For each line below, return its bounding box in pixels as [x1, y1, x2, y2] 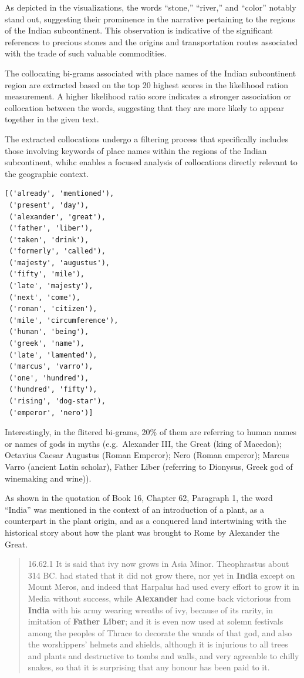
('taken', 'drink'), [9, 235, 89, 244]
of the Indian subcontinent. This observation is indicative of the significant [5, 24, 273, 36]
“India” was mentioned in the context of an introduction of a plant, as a [5, 503, 264, 515]
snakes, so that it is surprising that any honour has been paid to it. [28, 661, 270, 673]
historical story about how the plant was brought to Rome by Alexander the [5, 526, 280, 538]
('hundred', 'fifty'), [9, 385, 97, 394]
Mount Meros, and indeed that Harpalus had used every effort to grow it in [28, 580, 299, 593]
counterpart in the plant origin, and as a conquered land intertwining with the [5, 515, 286, 527]
